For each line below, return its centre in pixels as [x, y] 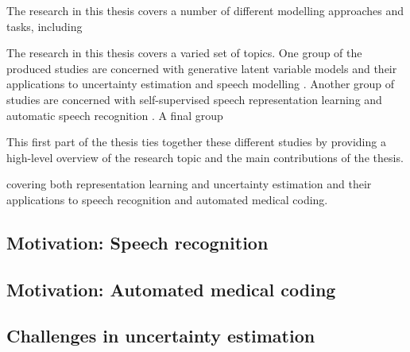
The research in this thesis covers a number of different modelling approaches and [205, 10]
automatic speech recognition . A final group [115, 115]
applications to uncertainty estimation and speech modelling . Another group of [201, 84]
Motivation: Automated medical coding [171, 289]
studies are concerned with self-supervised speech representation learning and [194, 99]
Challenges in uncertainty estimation [161, 336]
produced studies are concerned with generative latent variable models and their [202, 68]
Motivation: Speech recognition [137, 242]
